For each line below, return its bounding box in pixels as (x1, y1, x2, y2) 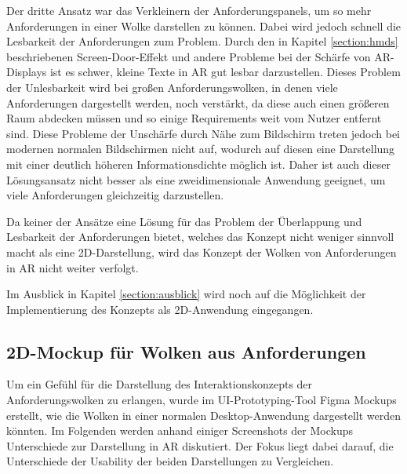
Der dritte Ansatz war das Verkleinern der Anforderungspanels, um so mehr (6, 2, 372, 18)
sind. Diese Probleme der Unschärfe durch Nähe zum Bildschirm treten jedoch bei (6, 125, 400, 141)
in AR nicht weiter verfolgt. (6, 259, 139, 275)
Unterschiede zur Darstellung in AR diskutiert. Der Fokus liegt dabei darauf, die (6, 437, 394, 454)
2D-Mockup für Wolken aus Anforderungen (6, 339, 366, 363)
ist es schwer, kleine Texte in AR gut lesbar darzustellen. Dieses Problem (49, 64, 401, 80)
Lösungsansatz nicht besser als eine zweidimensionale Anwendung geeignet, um (6, 171, 386, 188)
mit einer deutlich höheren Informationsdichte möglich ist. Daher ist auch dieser (6, 155, 391, 172)
